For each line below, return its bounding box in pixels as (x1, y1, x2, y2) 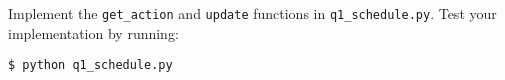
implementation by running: (8, 22, 179, 43)
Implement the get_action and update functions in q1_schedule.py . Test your (8, 3, 497, 23)
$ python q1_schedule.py (8, 58, 173, 73)
